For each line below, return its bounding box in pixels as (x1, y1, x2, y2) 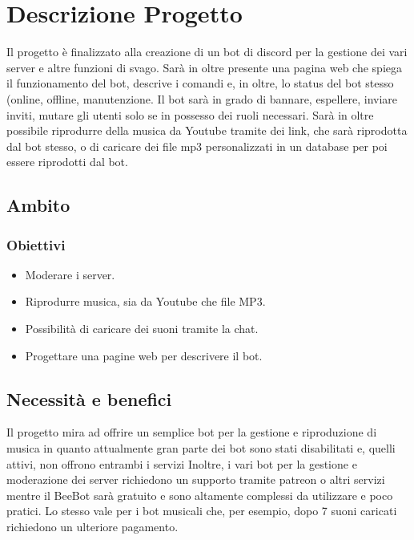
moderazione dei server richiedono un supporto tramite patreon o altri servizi (6, 471, 385, 488)
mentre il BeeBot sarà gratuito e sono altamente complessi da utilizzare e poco (6, 486, 393, 503)
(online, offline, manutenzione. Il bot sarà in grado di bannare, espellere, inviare (6, 90, 398, 107)
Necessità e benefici (6, 386, 172, 411)
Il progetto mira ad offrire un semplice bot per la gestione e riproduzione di (6, 424, 377, 441)
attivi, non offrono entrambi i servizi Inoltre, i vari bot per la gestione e (6, 455, 357, 472)
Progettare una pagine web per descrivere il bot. (25, 347, 263, 363)
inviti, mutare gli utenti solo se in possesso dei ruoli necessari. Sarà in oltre (6, 106, 374, 123)
